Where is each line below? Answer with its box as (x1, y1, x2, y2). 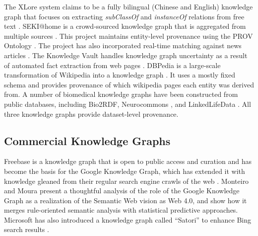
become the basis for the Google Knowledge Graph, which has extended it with (4, 165, 245, 176)
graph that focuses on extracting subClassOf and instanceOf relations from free (4, 11, 245, 21)
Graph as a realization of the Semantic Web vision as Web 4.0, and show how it (4, 195, 247, 205)
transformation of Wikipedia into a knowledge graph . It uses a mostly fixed (4, 70, 235, 80)
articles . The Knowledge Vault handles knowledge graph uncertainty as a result (4, 50, 248, 60)
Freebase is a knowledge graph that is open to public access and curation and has (4, 156, 252, 166)
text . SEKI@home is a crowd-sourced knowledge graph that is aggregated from (4, 21, 246, 31)
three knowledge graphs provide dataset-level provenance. (4, 108, 179, 119)
